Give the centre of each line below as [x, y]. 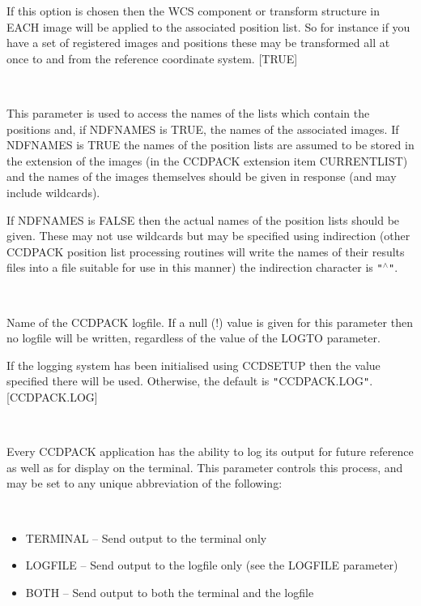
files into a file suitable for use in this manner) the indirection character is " [195, 267]
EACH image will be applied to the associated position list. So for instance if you [208, 26]
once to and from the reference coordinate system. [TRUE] [152, 58]
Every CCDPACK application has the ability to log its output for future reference [210, 451]
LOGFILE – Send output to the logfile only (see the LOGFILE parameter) [212, 565]
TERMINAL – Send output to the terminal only [146, 537]
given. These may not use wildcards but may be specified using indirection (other [208, 236]
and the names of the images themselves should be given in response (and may [202, 176]
